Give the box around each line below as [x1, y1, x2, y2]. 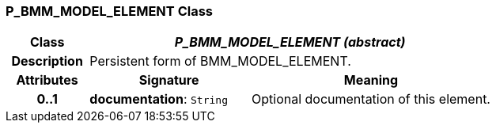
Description [11, 53, 83, 70]
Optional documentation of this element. [251, 91, 490, 108]
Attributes [16, 72, 78, 89]
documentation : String [89, 91, 228, 108]
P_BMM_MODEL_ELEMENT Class [6, 3, 213, 19]
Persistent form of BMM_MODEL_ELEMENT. [89, 53, 351, 70]
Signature [138, 72, 199, 89]
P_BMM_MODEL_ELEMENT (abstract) [174, 34, 406, 51]
